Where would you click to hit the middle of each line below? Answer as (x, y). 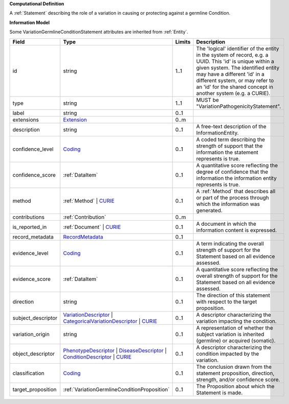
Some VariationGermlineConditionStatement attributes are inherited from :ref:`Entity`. (99, 32)
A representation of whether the (235, 328)
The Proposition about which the (235, 386)
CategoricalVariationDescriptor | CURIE (110, 321)
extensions (26, 120)
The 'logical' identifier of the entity (238, 49)
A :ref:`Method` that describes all (236, 191)
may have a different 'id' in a (231, 74)
